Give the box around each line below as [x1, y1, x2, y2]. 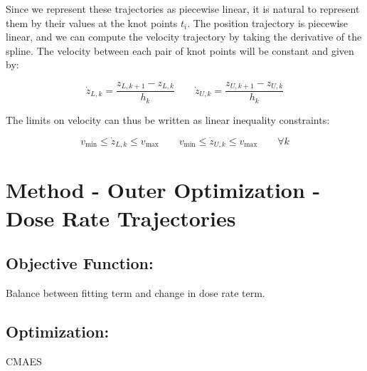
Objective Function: [6, 252, 154, 274]
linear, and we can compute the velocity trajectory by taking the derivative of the [6, 29, 362, 44]
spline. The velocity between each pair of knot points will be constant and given [6, 43, 354, 58]
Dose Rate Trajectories [6, 203, 236, 232]
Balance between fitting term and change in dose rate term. [6, 285, 265, 300]
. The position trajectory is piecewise [187, 15, 349, 30]
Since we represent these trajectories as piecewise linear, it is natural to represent [6, 1, 360, 16]
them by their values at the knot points [6, 15, 178, 30]
